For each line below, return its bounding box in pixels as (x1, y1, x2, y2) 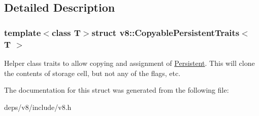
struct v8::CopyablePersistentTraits (91, 26, 240, 38)
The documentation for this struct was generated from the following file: (4, 85, 229, 95)
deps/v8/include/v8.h (4, 101, 72, 112)
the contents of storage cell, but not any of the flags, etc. (4, 67, 181, 78)
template (4, 26, 41, 38)
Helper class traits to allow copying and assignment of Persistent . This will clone (4, 57, 255, 68)
